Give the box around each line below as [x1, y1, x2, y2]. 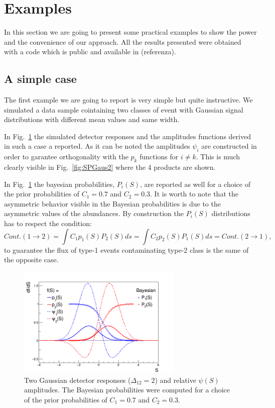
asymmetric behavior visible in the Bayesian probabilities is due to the [4, 198, 221, 209]
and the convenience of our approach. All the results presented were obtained [4, 36, 241, 47]
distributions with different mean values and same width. [4, 114, 180, 125]
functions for [140, 151, 179, 162]
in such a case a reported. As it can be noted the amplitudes [4, 141, 190, 151]
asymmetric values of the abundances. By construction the [4, 208, 184, 219]
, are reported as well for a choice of [140, 178, 250, 189]
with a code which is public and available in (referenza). [4, 46, 176, 57]
